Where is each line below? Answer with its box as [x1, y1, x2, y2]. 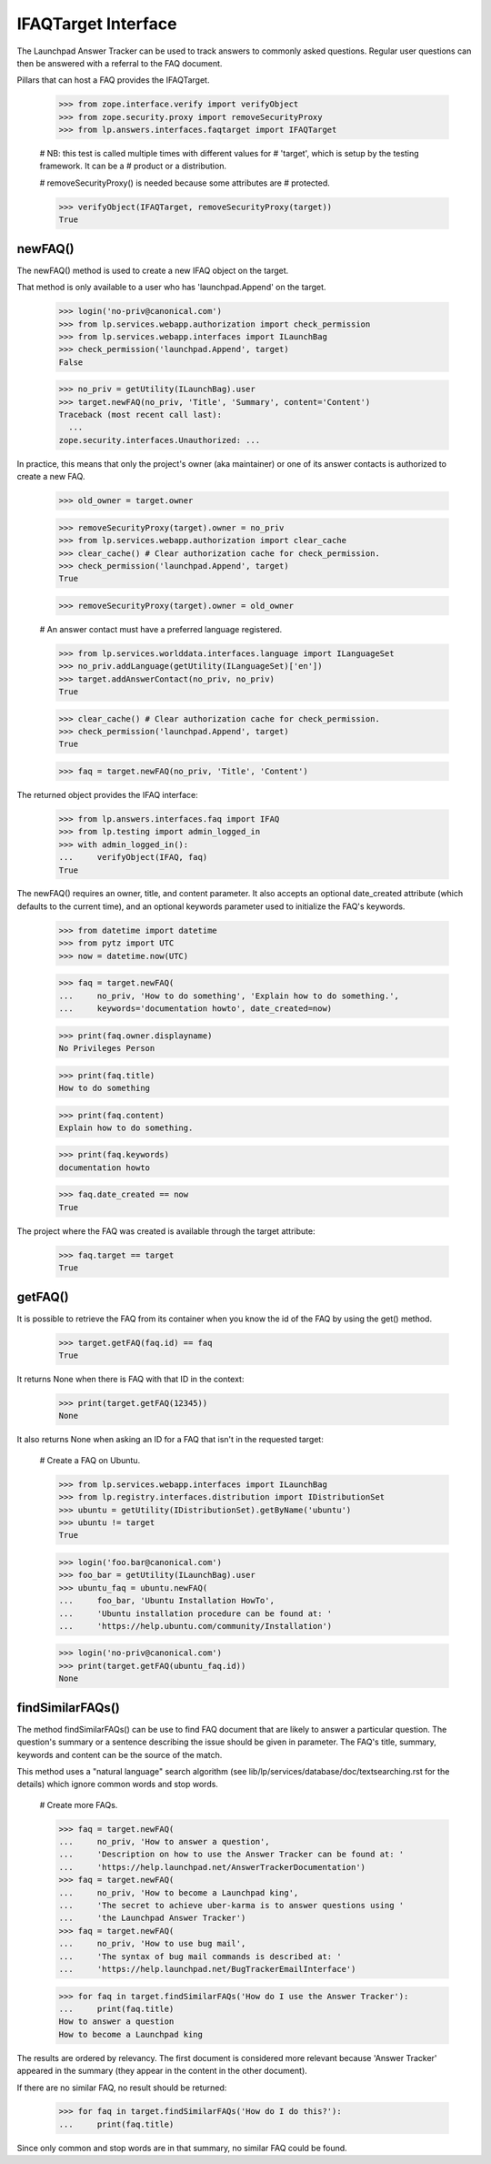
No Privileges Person [58, 1043, 155, 1053]
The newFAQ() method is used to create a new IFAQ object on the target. [16, 265, 289, 276]
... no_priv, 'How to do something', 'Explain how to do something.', [58, 990, 400, 1001]
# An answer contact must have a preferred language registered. [39, 623, 283, 634]
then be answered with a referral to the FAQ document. [16, 57, 223, 68]
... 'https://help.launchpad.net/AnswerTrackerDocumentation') [58, 1862, 366, 1872]
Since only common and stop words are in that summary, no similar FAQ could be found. [16, 2142, 347, 2153]
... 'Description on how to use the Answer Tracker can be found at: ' [58, 1849, 405, 1860]
